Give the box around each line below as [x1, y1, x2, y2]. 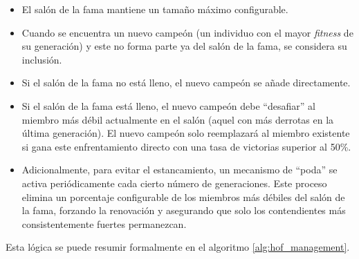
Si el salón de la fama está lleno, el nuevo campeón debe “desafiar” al [21, 98, 315, 113]
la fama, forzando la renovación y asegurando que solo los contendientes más [21, 203, 346, 218]
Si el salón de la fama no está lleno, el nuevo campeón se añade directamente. [21, 75, 351, 90]
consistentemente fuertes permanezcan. [21, 216, 187, 231]
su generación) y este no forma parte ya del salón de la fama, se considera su [21, 39, 347, 53]
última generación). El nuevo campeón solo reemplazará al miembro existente [21, 126, 350, 140]
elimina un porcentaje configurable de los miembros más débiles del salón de [21, 189, 345, 204]
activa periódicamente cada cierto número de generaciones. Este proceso [21, 175, 327, 190]
